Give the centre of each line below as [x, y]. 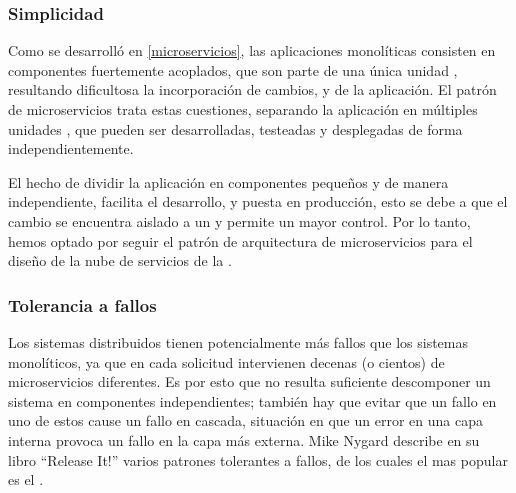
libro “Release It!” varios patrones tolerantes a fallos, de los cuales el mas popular [258, 459]
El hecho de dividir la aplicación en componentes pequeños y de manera [228, 181]
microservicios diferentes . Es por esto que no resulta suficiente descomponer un [249, 381]
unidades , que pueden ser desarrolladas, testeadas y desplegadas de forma [235, 128]
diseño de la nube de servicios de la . [120, 260]
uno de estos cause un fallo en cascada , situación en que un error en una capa [245, 420]
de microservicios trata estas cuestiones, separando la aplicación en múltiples [243, 109]
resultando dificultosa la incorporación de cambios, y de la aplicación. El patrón [252, 89]
